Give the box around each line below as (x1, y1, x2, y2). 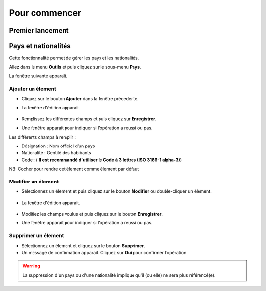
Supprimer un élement (9, 232, 64, 239)
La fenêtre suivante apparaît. (9, 73, 67, 79)
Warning (22, 263, 40, 269)
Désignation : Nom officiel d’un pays (21, 143, 95, 149)
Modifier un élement (9, 178, 59, 185)
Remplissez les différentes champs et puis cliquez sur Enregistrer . (21, 116, 157, 122)
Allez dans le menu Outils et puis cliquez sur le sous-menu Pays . (9, 64, 141, 70)
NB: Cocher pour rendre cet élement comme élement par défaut (9, 166, 139, 172)
